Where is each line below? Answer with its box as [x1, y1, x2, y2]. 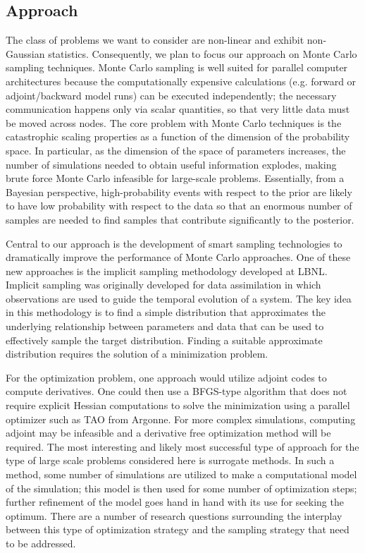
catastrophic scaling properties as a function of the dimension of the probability [6, 129, 350, 144]
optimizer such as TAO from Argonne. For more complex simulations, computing [6, 411, 356, 426]
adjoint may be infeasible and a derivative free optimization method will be [6, 425, 331, 440]
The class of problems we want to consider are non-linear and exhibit [6, 32, 304, 47]
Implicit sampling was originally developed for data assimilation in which [6, 277, 321, 292]
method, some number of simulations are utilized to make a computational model [6, 467, 357, 482]
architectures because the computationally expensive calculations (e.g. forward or [6, 73, 357, 88]
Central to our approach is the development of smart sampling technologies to [6, 236, 342, 250]
